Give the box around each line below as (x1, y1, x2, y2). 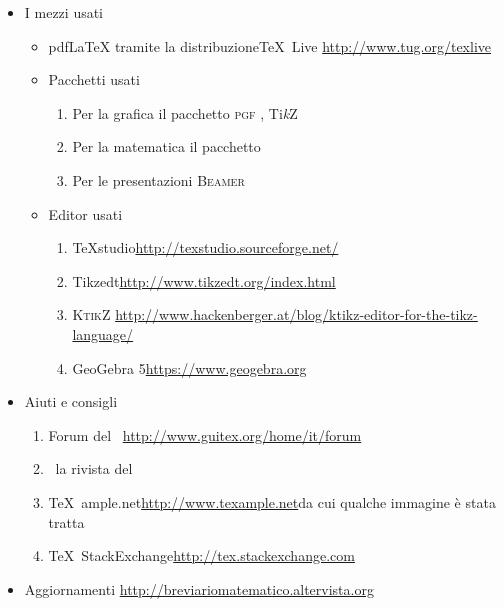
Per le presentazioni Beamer (72, 169, 245, 190)
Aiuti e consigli (24, 391, 118, 412)
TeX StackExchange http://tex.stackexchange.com (48, 545, 355, 566)
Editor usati (48, 203, 123, 224)
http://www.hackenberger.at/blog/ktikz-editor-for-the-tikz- (115, 304, 478, 325)
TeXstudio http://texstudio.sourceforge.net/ (72, 237, 339, 258)
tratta (48, 511, 85, 532)
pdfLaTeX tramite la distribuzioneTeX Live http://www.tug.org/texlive (48, 35, 491, 56)
